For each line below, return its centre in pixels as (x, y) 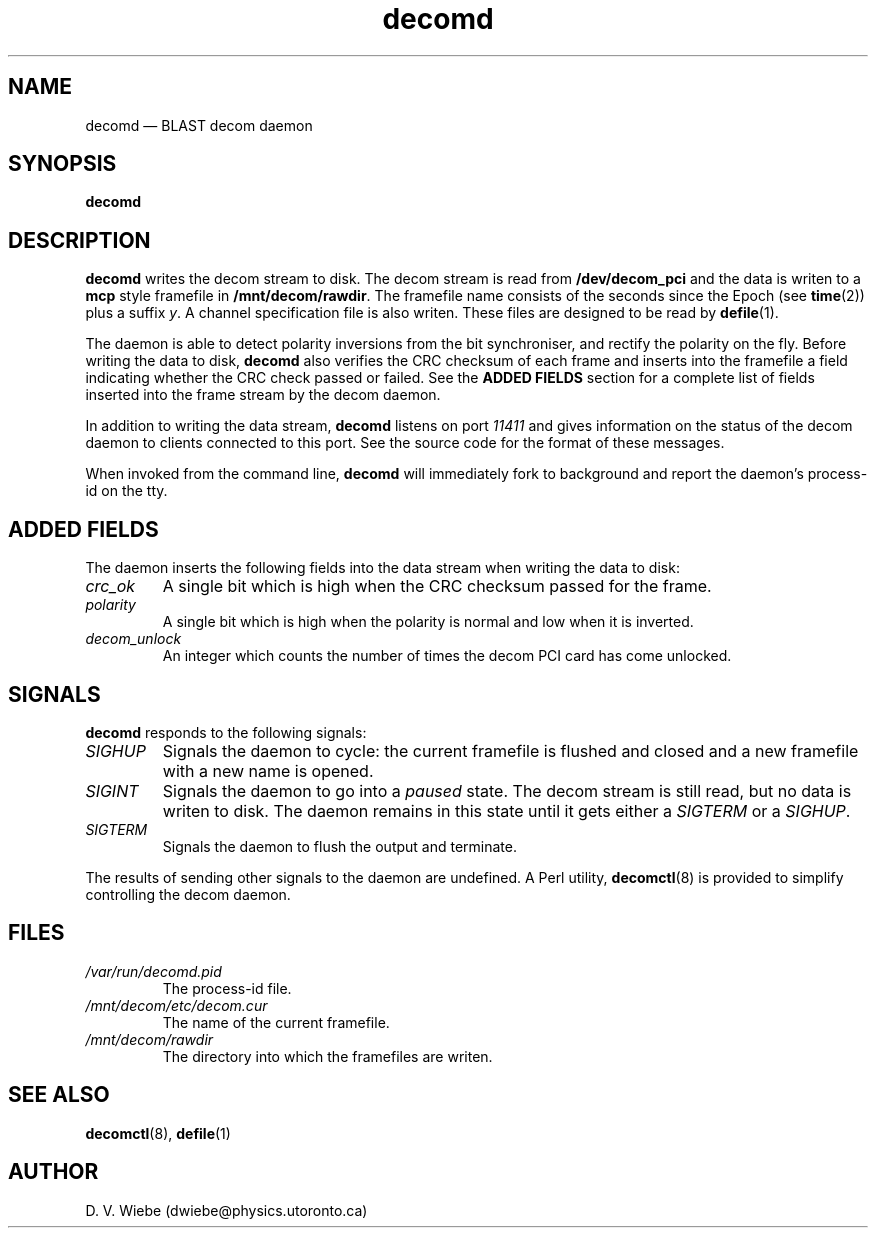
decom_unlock (133, 639)
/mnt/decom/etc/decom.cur (176, 1005)
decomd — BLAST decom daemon (199, 125)
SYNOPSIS (62, 164)
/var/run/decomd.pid (153, 971)
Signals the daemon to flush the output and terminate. (340, 846)
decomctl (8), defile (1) (158, 1133)
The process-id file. (227, 988)
